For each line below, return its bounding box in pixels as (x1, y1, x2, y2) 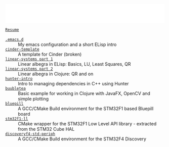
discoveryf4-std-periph (5, 131, 56, 136)
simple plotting (18, 96, 49, 102)
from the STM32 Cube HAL (18, 126, 75, 132)
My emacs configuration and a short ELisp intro (18, 41, 117, 47)
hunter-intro (5, 76, 33, 81)
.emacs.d (5, 37, 24, 42)
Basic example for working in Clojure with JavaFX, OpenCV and (18, 90, 151, 96)
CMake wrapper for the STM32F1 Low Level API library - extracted (18, 121, 157, 127)
